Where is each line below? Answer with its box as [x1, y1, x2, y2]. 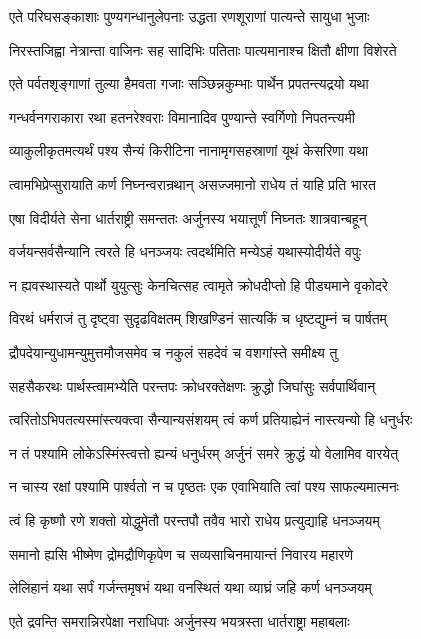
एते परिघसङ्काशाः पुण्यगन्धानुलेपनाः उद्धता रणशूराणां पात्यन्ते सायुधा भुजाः [9, 6, 370, 26]
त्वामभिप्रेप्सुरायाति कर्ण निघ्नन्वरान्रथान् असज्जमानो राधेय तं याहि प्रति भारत [9, 173, 376, 194]
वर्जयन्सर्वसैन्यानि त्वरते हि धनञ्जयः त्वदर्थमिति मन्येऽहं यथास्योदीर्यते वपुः [9, 241, 362, 262]
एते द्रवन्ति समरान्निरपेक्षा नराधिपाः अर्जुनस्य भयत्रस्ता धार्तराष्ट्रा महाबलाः [9, 610, 350, 631]
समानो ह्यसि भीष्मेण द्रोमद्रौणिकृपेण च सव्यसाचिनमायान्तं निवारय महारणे [9, 543, 353, 564]
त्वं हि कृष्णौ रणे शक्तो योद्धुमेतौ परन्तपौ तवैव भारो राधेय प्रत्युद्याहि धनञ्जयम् [9, 509, 380, 530]
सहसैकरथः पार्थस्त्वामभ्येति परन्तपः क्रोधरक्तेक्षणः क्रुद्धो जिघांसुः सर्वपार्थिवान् [9, 375, 376, 396]
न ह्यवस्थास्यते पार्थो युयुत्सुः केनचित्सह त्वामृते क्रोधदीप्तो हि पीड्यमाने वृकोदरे [9, 274, 388, 295]
